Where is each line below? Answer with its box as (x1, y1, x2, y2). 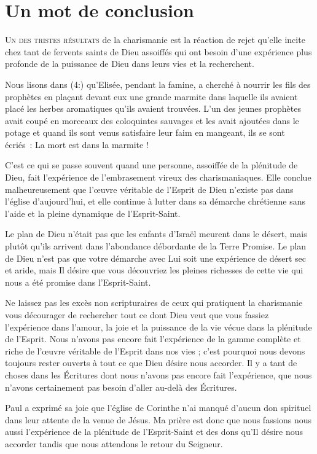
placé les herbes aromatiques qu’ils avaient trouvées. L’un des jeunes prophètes (5, 102, 301, 115)
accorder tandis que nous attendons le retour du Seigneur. (5, 437, 223, 450)
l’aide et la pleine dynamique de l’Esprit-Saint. (5, 206, 181, 219)
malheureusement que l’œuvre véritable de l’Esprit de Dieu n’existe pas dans (5, 182, 294, 195)
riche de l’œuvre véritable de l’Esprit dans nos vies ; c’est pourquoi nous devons (5, 344, 305, 357)
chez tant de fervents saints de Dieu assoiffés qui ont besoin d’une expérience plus (5, 45, 312, 58)
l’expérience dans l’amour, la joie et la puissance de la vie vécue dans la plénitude (5, 320, 312, 333)
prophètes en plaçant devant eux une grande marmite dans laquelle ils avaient (5, 90, 298, 103)
